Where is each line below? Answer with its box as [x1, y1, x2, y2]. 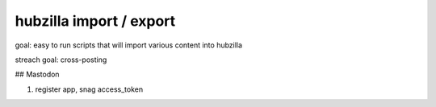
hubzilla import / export [15, 12, 176, 30]
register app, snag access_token [35, 84, 144, 94]
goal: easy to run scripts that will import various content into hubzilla [15, 40, 242, 50]
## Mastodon [15, 69, 60, 80]
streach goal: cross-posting [15, 55, 107, 64]
